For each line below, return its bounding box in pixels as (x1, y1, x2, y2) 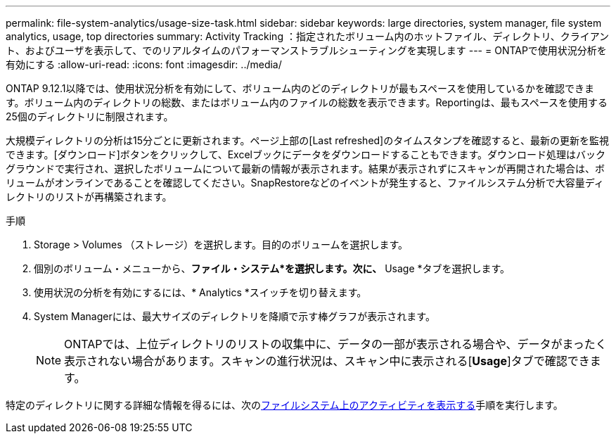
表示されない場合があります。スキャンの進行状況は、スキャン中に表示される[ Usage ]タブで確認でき (64, 354, 590, 368)
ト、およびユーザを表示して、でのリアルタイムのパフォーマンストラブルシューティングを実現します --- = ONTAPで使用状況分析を (6, 44, 607, 56)
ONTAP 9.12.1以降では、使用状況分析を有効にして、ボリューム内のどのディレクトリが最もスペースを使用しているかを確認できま (6, 82, 594, 94)
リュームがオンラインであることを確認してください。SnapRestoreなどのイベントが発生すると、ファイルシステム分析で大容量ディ (6, 177, 604, 189)
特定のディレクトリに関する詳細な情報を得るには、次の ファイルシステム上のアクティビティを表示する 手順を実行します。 (6, 399, 563, 411)
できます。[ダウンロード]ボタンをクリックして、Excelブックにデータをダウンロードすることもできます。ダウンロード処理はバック (6, 148, 606, 160)
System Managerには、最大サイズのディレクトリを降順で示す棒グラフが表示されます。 (34, 310, 435, 322)
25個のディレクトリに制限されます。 (6, 110, 174, 122)
